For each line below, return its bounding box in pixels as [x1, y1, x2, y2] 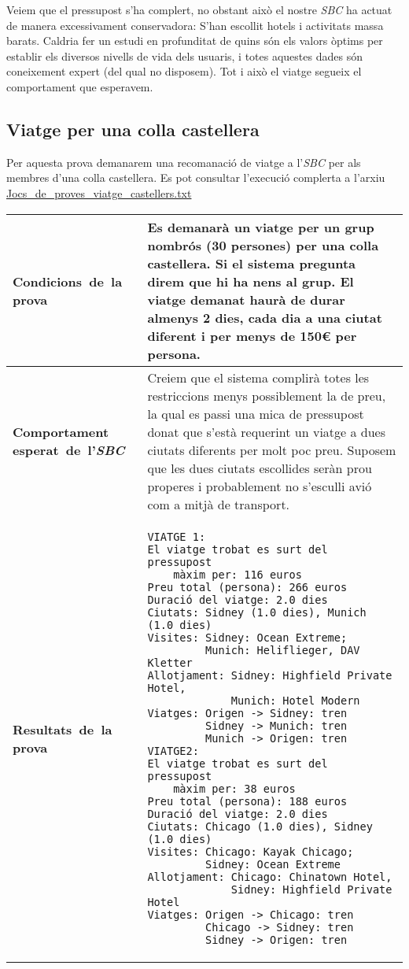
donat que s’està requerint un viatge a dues [147, 422, 386, 441]
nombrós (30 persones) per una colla [147, 235, 379, 254]
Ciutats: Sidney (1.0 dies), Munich [147, 605, 367, 619]
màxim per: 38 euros [173, 782, 296, 795]
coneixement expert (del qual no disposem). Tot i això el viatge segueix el [6, 63, 362, 80]
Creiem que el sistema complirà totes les [147, 368, 370, 386]
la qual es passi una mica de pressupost [147, 404, 364, 423]
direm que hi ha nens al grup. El [147, 272, 354, 290]
